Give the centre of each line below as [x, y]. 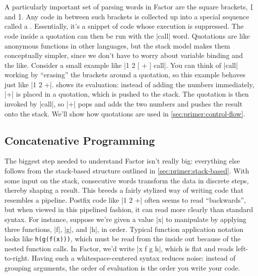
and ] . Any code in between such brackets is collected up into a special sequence [127, 16]
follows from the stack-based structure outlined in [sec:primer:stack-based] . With [127, 171]
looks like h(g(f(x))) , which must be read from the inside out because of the [123, 239]
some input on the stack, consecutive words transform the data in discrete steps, [127, 180]
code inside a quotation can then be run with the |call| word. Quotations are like [127, 35]
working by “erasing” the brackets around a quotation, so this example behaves [125, 75]
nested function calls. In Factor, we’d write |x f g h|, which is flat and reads [119, 248]
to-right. [17, 258]
